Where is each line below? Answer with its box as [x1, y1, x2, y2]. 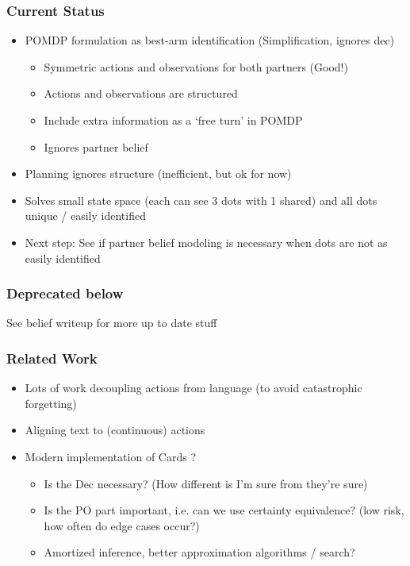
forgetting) [25, 395, 77, 411]
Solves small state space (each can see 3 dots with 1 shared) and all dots [25, 191, 377, 208]
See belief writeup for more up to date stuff [6, 314, 217, 331]
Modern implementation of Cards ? [25, 448, 197, 464]
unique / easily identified [25, 207, 146, 224]
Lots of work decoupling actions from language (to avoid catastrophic [25, 379, 362, 396]
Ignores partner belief [44, 138, 148, 155]
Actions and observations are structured [44, 85, 238, 102]
